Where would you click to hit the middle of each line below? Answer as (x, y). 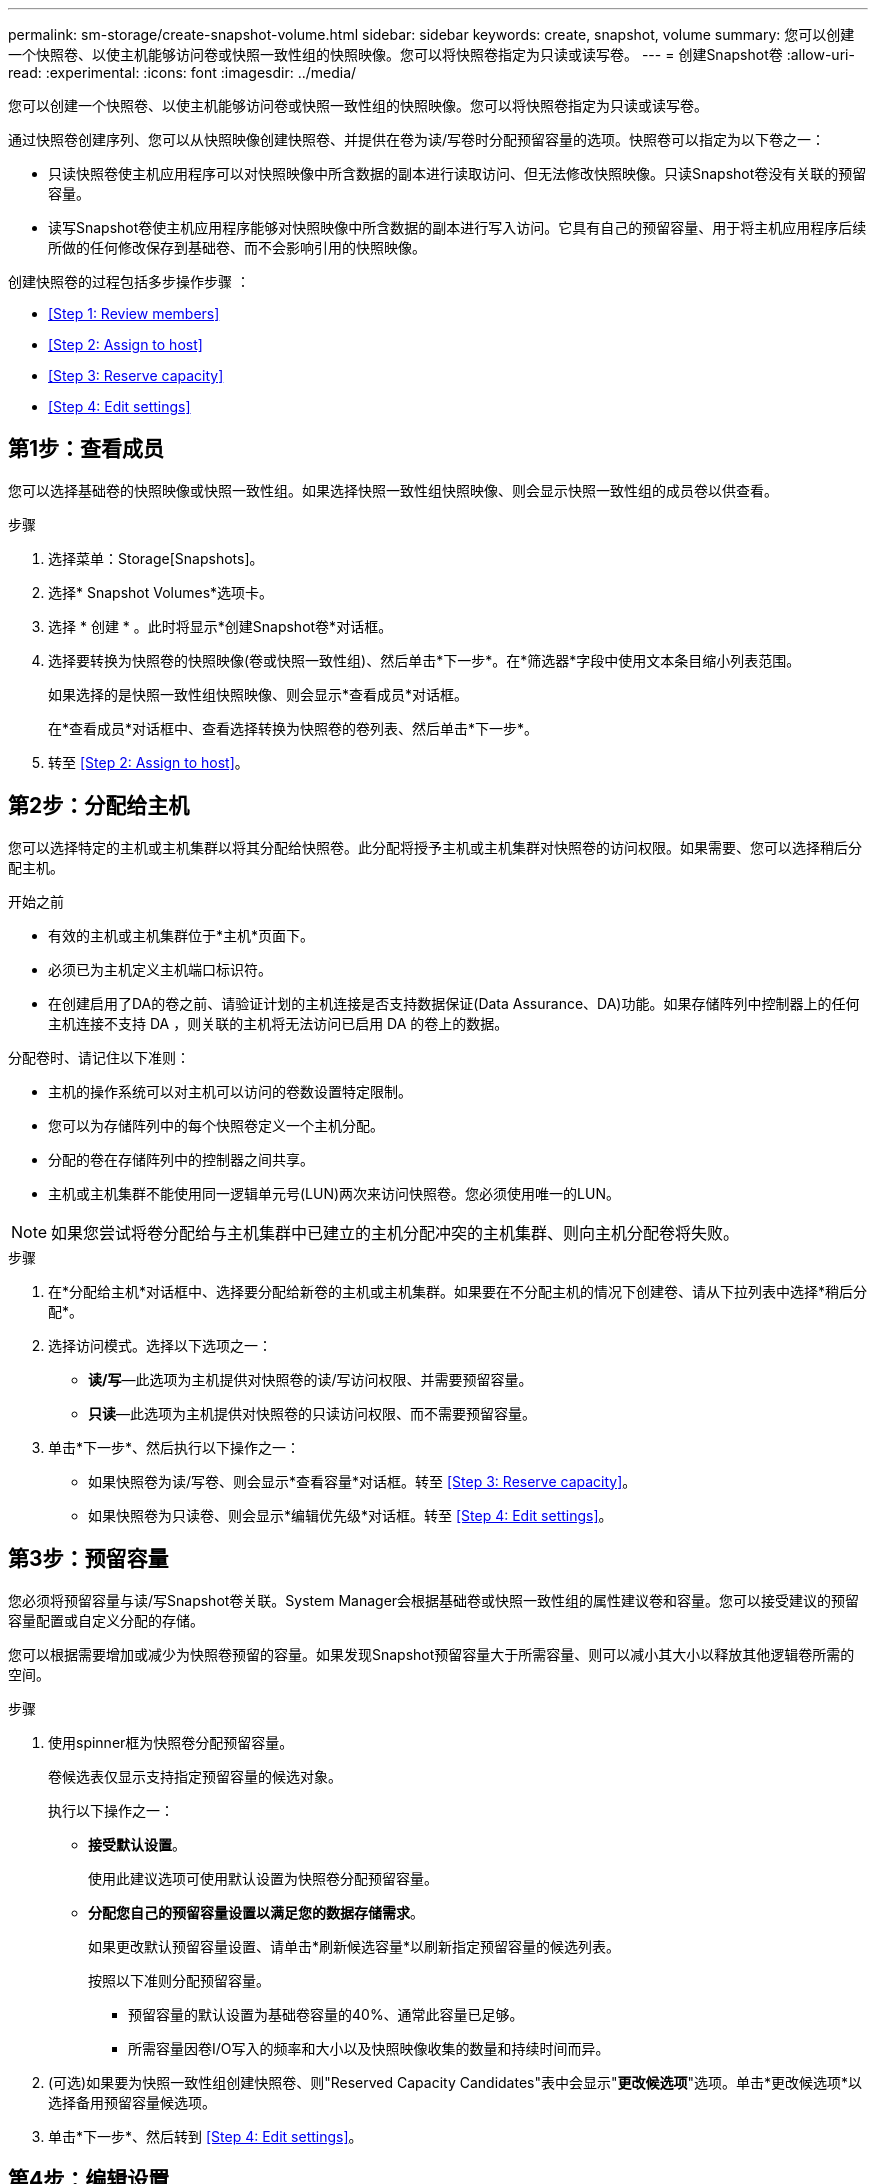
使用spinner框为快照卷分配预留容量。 (171, 1742)
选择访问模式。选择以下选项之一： (160, 1345)
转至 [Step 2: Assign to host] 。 (148, 762)
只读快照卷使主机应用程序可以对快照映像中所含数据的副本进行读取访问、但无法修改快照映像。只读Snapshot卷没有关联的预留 (457, 173)
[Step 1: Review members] (134, 313)
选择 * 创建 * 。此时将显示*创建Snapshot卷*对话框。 (220, 626)
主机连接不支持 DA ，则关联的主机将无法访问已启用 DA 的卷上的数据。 (278, 1023)
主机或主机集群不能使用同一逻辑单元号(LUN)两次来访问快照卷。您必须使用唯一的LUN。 (334, 1193)
